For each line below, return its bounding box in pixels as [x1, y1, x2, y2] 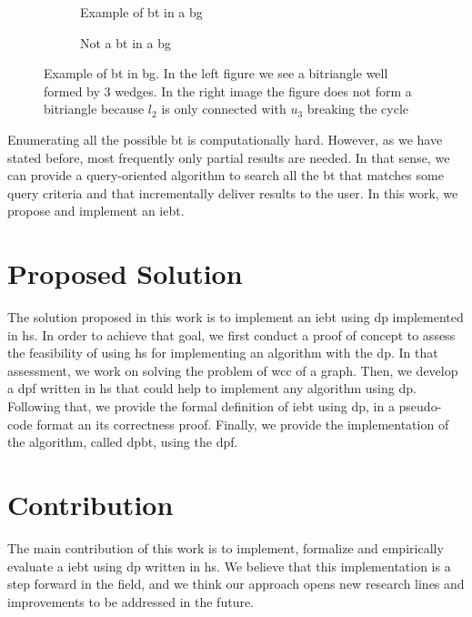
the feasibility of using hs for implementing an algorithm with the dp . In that [7, 343, 438, 362]
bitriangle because [44, 99, 145, 118]
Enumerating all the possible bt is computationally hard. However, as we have [7, 129, 443, 148]
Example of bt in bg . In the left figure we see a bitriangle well [44, 64, 388, 83]
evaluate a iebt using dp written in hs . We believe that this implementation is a [7, 556, 451, 575]
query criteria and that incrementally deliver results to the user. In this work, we [7, 183, 458, 202]
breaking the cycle [306, 99, 409, 118]
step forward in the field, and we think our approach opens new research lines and [7, 574, 465, 593]
